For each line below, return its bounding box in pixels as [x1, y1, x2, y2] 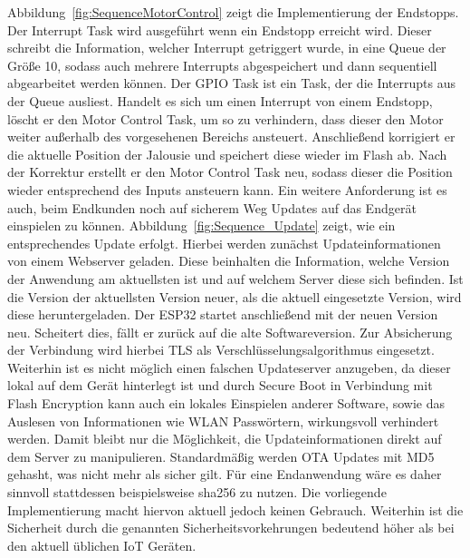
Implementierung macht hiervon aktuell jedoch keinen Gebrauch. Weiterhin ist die [7, 500, 464, 519]
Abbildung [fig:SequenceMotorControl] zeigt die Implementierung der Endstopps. [7, 3, 459, 21]
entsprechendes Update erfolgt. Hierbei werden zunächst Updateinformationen [7, 233, 441, 252]
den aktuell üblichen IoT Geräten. [7, 535, 197, 554]
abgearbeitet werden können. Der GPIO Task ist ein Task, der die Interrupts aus [7, 73, 456, 93]
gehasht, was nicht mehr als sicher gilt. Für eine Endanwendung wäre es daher [7, 465, 442, 484]
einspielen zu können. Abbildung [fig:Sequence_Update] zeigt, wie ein [7, 216, 396, 235]
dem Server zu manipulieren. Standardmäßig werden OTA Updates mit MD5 [7, 446, 435, 465]
